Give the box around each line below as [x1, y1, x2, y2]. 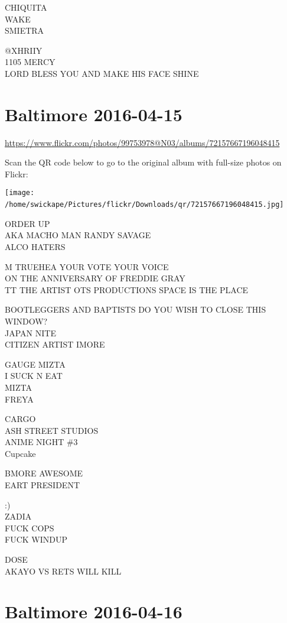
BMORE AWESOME [5, 467, 83, 479]
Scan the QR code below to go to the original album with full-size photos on [5, 156, 282, 168]
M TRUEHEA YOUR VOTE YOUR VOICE [5, 260, 169, 272]
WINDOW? [5, 314, 48, 327]
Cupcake [5, 447, 36, 459]
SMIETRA [5, 24, 44, 37]
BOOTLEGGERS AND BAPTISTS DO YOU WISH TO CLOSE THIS [5, 303, 266, 316]
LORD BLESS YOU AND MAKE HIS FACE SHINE [5, 67, 199, 79]
